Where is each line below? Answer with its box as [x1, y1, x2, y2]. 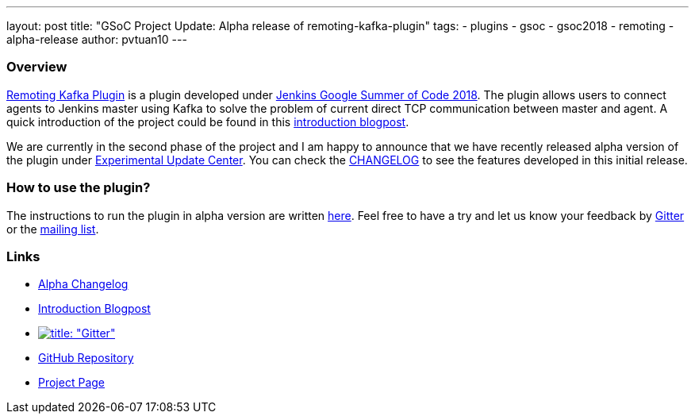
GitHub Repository [38, 351, 134, 365]
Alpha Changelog [38, 277, 129, 291]
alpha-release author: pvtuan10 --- [6, 33, 187, 46]
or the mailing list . [6, 222, 99, 236]
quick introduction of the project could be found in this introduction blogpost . [6, 114, 409, 129]
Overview [6, 59, 67, 75]
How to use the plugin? [6, 179, 151, 196]
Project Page [38, 376, 105, 390]
